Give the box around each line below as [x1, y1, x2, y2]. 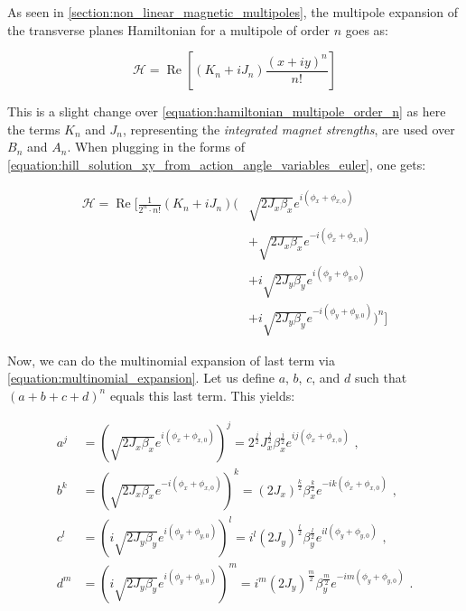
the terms [7, 119, 61, 138]
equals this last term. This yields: [109, 385, 295, 404]
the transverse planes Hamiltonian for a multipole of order [7, 20, 331, 39]
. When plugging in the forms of [67, 137, 245, 156]
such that [354, 368, 407, 387]
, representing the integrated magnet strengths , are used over [123, 119, 455, 138]
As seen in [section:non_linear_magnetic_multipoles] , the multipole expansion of [7, 3, 459, 21]
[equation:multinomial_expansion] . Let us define [7, 368, 275, 387]
